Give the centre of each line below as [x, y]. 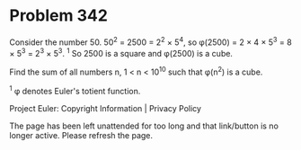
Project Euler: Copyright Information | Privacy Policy [106, 108]
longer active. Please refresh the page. [81, 135]
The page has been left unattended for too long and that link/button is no [144, 126]
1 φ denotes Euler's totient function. [75, 90]
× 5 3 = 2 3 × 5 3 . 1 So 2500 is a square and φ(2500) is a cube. [121, 52]
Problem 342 [58, 16]
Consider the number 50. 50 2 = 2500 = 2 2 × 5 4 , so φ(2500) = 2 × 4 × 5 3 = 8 [150, 41]
